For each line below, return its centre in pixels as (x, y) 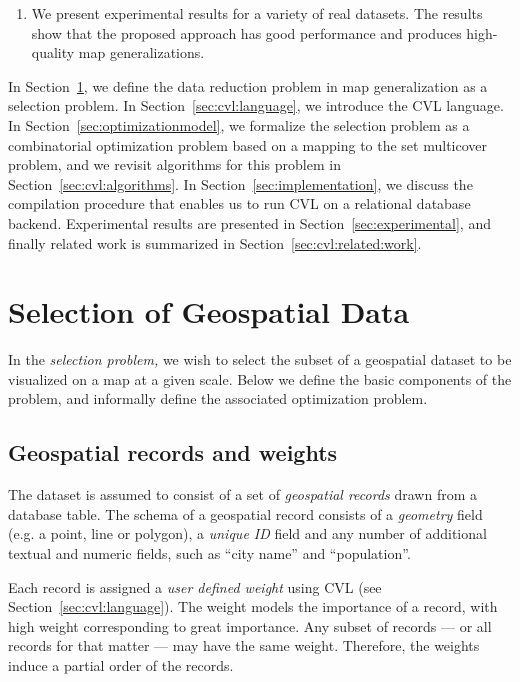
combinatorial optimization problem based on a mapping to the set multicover (247, 144)
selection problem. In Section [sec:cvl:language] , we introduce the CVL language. (256, 105)
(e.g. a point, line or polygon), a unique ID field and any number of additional (247, 533)
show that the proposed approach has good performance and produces (246, 32)
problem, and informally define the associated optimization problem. (218, 398)
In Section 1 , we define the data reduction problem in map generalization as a (248, 85)
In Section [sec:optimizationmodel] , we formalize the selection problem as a (239, 124)
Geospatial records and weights (173, 452)
